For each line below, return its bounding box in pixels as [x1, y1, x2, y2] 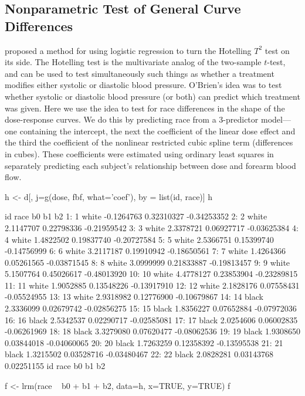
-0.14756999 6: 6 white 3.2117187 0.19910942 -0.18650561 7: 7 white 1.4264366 [5, 245, 286, 257]
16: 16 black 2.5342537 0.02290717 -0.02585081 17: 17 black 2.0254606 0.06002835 [5, 313, 298, 326]
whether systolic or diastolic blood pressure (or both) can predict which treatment [5, 90, 300, 102]
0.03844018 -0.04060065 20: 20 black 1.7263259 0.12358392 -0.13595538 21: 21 [5, 336, 283, 348]
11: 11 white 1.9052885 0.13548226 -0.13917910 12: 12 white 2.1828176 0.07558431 [5, 279, 300, 291]
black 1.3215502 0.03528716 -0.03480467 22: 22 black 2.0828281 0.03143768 [5, 348, 274, 360]
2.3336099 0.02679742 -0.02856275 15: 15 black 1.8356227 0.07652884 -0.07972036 [5, 302, 297, 314]
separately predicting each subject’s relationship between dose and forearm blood [5, 159, 296, 171]
